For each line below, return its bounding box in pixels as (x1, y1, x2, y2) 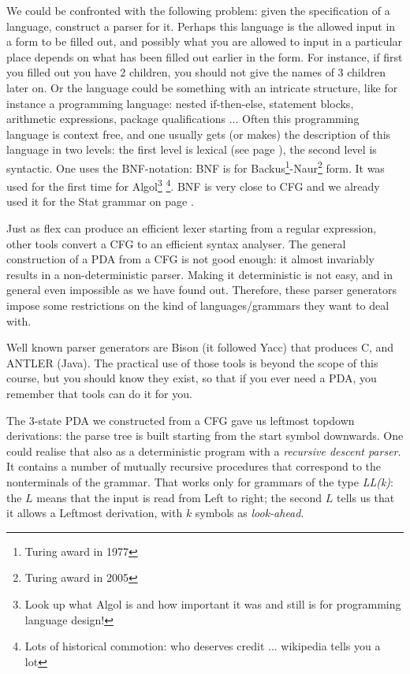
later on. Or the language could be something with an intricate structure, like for (6, 79, 398, 95)
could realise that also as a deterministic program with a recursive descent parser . (6, 442, 401, 459)
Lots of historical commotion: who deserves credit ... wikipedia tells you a (24, 638, 381, 654)
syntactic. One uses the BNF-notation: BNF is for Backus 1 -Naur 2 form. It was (6, 157, 385, 176)
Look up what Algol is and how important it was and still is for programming (24, 595, 401, 612)
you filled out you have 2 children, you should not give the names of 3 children (6, 64, 386, 80)
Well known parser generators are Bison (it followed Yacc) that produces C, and (6, 339, 394, 356)
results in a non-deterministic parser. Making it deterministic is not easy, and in (6, 266, 393, 282)
